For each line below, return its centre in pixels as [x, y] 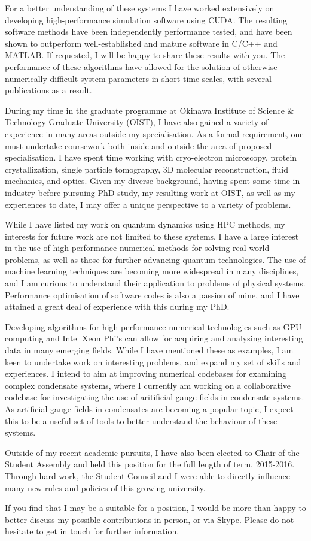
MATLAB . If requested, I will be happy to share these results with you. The [145, 55]
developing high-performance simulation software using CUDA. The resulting [146, 19]
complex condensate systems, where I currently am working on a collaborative [148, 385]
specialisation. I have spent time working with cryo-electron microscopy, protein [151, 157]
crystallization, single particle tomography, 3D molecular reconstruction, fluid [147, 169]
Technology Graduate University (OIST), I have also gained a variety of [137, 122]
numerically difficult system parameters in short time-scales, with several [138, 78]
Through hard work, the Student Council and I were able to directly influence [148, 475]
